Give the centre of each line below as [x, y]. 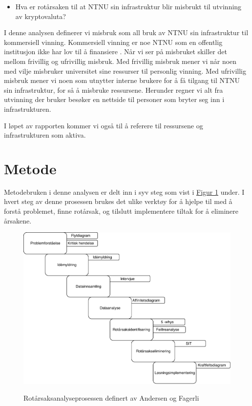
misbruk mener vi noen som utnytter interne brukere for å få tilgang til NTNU [122, 80]
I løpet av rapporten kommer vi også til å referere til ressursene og [104, 125]
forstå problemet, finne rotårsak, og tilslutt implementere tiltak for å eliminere [121, 211]
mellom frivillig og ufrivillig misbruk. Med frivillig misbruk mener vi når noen [120, 61]
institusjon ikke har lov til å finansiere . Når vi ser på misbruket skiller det [115, 51]
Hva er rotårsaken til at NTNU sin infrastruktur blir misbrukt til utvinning [128, 6]
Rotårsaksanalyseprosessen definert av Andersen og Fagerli [111, 397]
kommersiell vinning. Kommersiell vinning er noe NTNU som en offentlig [113, 42]
